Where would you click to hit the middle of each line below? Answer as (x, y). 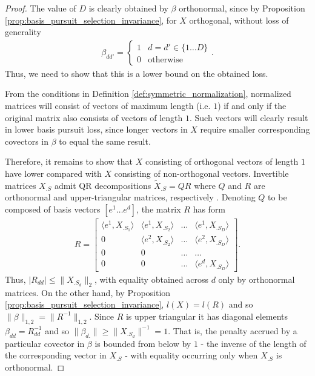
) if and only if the (252, 105)
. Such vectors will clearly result (249, 117)
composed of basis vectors (53, 209)
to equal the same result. (105, 141)
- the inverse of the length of (254, 343)
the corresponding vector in (56, 355)
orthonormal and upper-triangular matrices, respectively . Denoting (130, 197)
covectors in (27, 141)
